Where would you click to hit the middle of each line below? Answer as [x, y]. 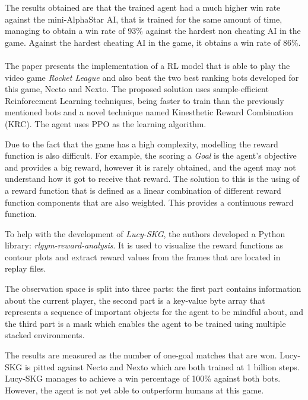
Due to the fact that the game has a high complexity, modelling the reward [142, 144]
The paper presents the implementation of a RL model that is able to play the [147, 65]
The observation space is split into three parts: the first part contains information [153, 289]
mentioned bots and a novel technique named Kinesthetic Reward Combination [149, 112]
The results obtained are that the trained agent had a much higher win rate [143, 7]
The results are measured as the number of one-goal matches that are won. [141, 355]
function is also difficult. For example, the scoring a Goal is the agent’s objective [151, 155]
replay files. [26, 268]
